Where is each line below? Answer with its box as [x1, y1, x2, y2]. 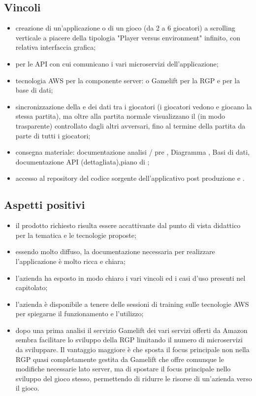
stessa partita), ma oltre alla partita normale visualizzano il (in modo [15, 111, 225, 121]
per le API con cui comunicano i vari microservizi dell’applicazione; [15, 58, 219, 68]
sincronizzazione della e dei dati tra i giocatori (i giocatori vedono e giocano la [15, 101, 252, 111]
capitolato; [15, 282, 48, 293]
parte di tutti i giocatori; [15, 130, 91, 140]
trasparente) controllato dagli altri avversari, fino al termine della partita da [15, 120, 246, 131]
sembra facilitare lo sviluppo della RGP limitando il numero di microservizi [15, 334, 243, 345]
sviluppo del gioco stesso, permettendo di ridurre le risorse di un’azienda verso [15, 373, 252, 383]
